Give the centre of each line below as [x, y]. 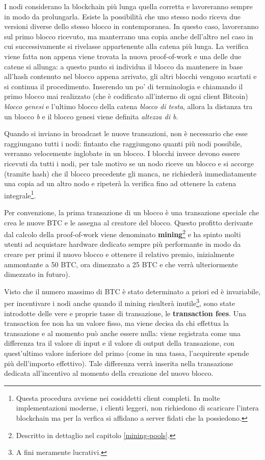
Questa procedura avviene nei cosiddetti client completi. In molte [118, 398]
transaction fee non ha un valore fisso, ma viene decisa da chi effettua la [116, 323]
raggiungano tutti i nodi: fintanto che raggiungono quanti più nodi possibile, [123, 143]
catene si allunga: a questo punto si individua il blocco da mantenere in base [124, 66]
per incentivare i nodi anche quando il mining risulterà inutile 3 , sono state [120, 302]
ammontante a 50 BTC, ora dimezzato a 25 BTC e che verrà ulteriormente [121, 264]
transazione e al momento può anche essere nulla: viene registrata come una [122, 333]
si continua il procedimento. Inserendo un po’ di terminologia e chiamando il [124, 86]
